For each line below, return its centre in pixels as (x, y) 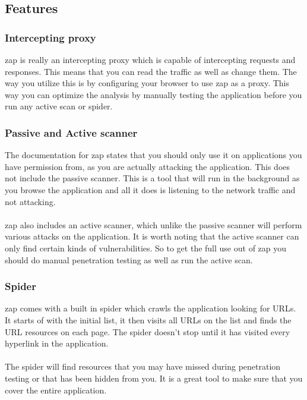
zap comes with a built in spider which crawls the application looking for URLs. (151, 308)
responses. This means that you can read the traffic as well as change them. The (151, 71)
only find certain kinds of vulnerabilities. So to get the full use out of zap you (146, 248)
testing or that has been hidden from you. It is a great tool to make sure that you (154, 378)
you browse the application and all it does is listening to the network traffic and (150, 189)
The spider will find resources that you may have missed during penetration (143, 366)
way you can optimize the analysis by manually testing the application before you (153, 94)
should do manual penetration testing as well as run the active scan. (129, 259)
